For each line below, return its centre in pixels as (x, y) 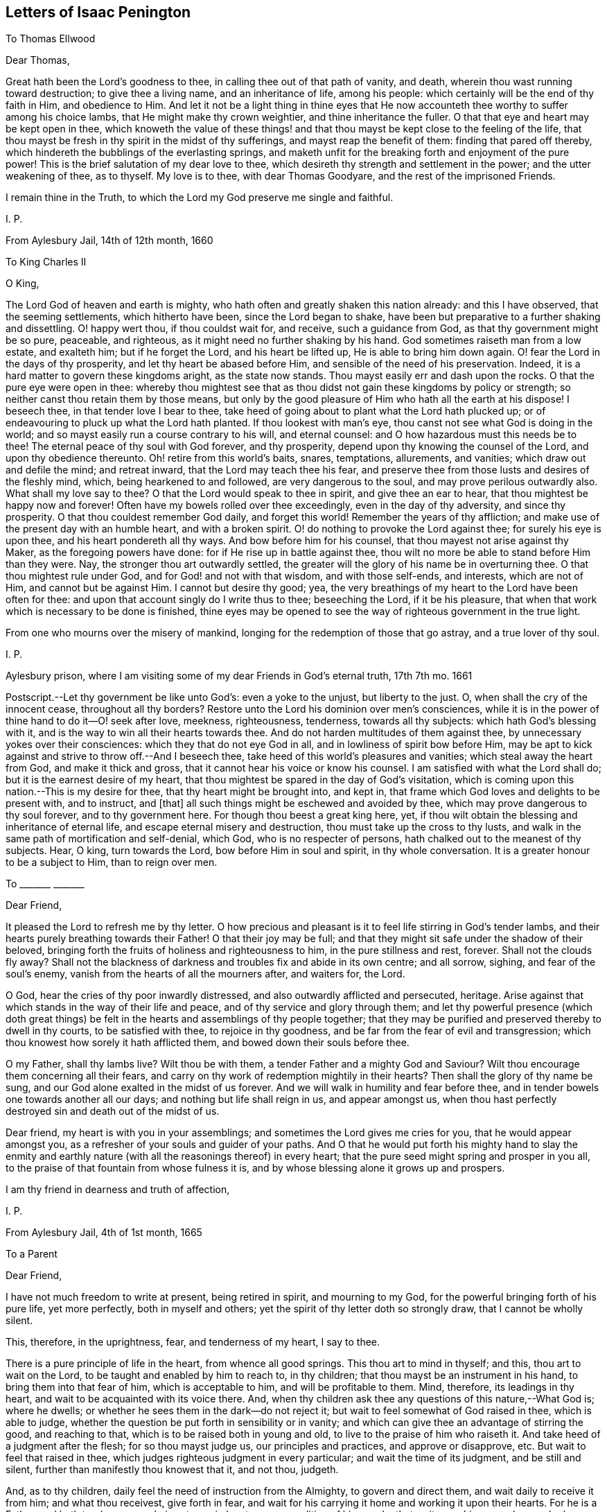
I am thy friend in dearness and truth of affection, (118, 1190)
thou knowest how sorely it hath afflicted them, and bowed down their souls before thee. (208, 1043)
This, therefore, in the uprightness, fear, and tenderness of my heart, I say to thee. (193, 1342)
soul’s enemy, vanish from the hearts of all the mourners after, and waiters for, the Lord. (205, 974)
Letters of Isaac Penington (98, 12)
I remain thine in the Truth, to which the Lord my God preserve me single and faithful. (200, 198)
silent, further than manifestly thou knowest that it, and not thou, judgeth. (172, 1470)
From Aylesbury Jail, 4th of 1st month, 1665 (104, 1233)
